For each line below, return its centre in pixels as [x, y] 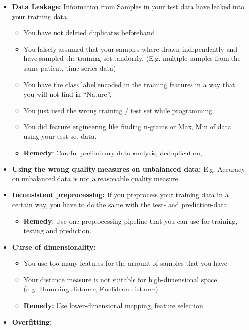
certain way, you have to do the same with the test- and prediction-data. [120, 204]
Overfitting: [32, 321]
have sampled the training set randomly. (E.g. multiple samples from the [132, 58]
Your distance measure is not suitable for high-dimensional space [120, 279]
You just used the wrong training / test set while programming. [119, 110]
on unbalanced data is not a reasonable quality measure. [96, 178]
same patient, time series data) [70, 68]
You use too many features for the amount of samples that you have [125, 263]
